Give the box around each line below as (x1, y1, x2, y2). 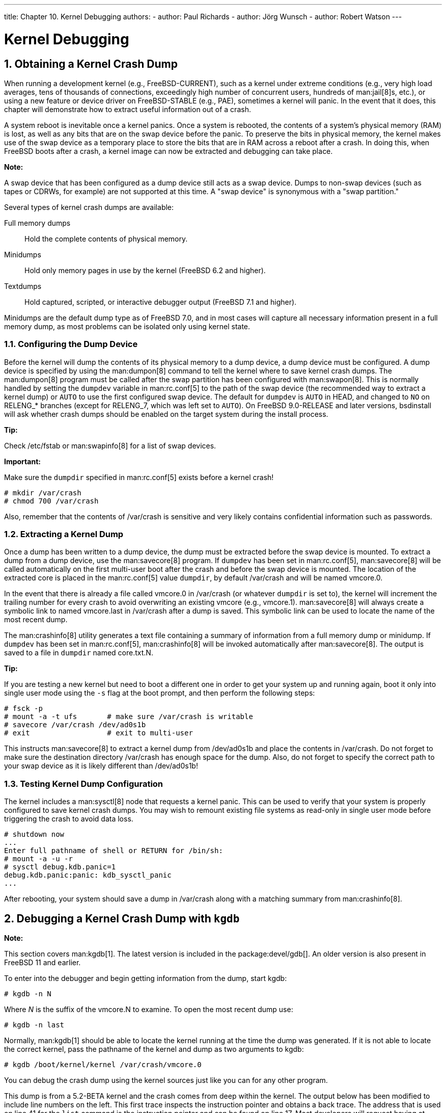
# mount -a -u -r (4, 855, 73, 863)
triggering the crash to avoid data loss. (4, 814, 133, 824)
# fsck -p (4, 704, 43, 713)
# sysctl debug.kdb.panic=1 (4, 863, 116, 871)
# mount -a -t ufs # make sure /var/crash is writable (4, 712, 253, 721)
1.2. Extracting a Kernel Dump (4, 529, 124, 540)
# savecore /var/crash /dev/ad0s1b (4, 721, 146, 729)
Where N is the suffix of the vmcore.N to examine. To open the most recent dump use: (4, 1005, 293, 1014)
